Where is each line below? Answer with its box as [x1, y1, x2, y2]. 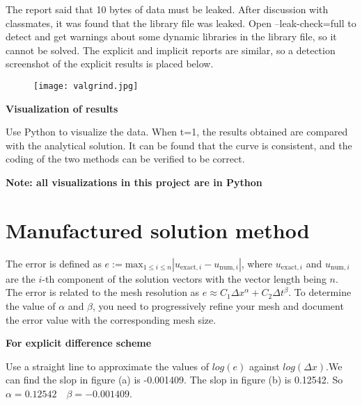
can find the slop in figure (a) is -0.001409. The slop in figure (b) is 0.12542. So [6, 372, 343, 387]
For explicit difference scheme [6, 336, 152, 350]
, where [241, 256, 273, 270]
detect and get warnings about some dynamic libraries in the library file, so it [6, 29, 337, 44]
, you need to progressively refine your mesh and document [93, 298, 344, 313]
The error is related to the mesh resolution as [6, 285, 200, 299]
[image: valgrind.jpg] [33, 81, 139, 91]
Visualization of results [6, 101, 118, 115]
